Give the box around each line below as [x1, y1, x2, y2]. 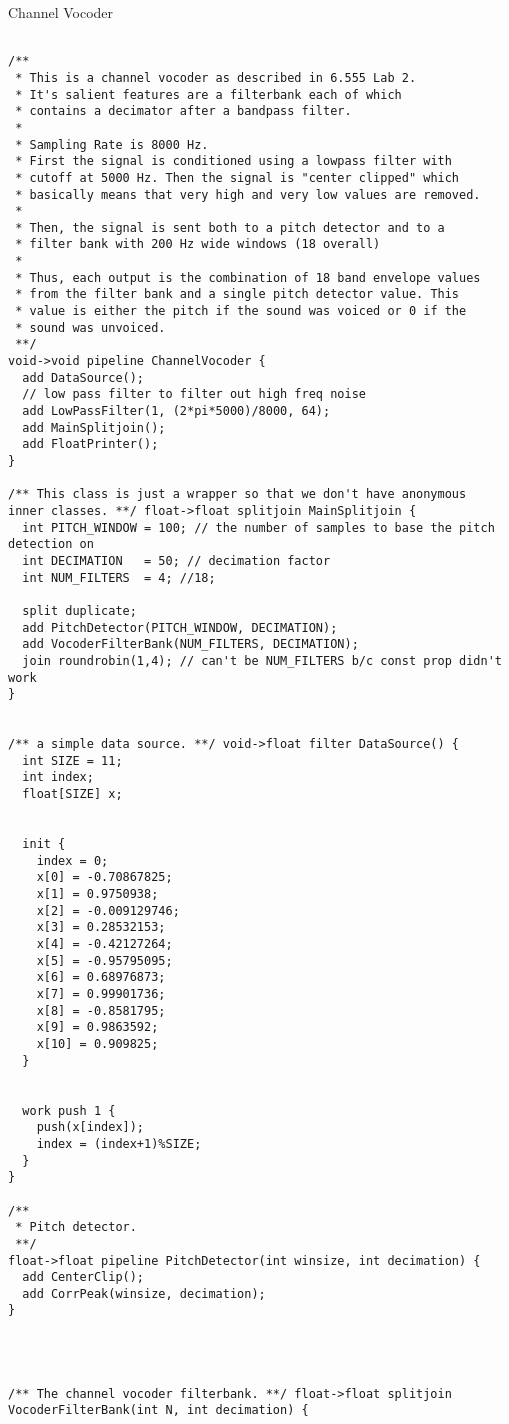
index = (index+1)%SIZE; [36, 1136, 202, 1151]
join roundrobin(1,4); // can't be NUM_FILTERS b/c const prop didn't [22, 653, 502, 668]
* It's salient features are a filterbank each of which [15, 87, 402, 102]
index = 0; [36, 853, 109, 868]
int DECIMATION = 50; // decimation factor [22, 553, 331, 568]
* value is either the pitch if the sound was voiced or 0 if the [15, 304, 467, 319]
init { [22, 837, 66, 852]
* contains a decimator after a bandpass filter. [15, 104, 352, 119]
